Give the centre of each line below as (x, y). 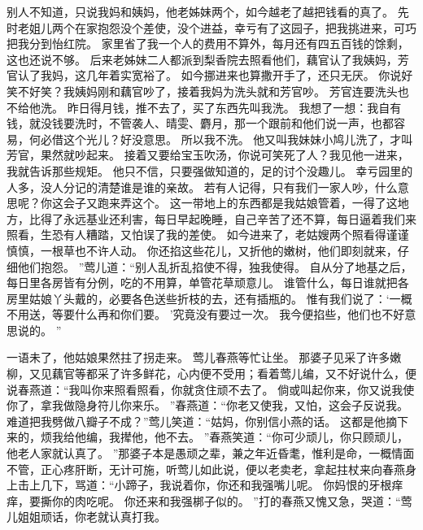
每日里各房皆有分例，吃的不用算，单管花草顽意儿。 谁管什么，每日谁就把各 (208, 282)
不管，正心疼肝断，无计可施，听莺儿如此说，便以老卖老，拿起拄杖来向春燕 (206, 469)
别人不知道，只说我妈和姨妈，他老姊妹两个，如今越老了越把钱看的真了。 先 (208, 11)
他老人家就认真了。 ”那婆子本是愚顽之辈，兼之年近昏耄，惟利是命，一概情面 (211, 453)
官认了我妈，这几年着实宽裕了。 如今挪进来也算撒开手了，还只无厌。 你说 (204, 75)
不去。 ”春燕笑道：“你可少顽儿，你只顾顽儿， (287, 437)
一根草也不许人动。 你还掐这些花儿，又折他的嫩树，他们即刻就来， (219, 250)
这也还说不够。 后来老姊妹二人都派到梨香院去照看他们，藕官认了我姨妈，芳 (208, 59)
